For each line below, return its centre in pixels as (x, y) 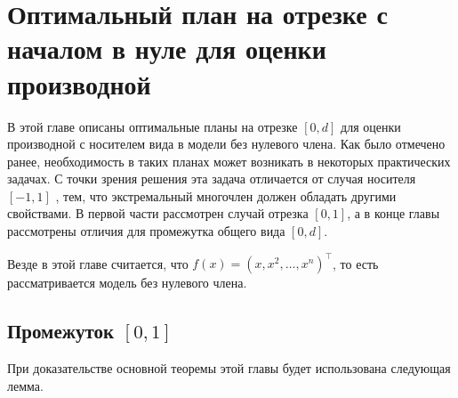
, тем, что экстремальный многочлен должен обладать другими (226, 195)
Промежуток (61, 331)
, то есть (356, 263)
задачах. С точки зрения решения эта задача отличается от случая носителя (212, 179)
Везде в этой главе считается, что (98, 263)
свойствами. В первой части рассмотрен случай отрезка (158, 213)
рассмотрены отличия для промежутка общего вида (146, 231)
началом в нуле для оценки (167, 49)
